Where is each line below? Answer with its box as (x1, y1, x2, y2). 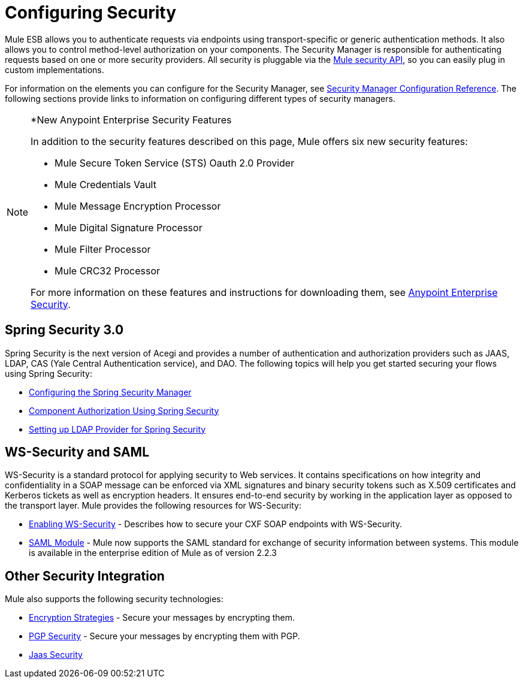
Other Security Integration (5, 568, 165, 584)
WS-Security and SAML (5, 445, 150, 460)
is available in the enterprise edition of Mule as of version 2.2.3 (29, 548, 277, 558)
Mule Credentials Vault (55, 178, 156, 191)
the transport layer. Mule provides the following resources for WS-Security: (5, 500, 301, 511)
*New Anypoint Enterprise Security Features (31, 113, 232, 126)
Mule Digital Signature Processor (55, 221, 202, 234)
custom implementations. (5, 64, 104, 75)
